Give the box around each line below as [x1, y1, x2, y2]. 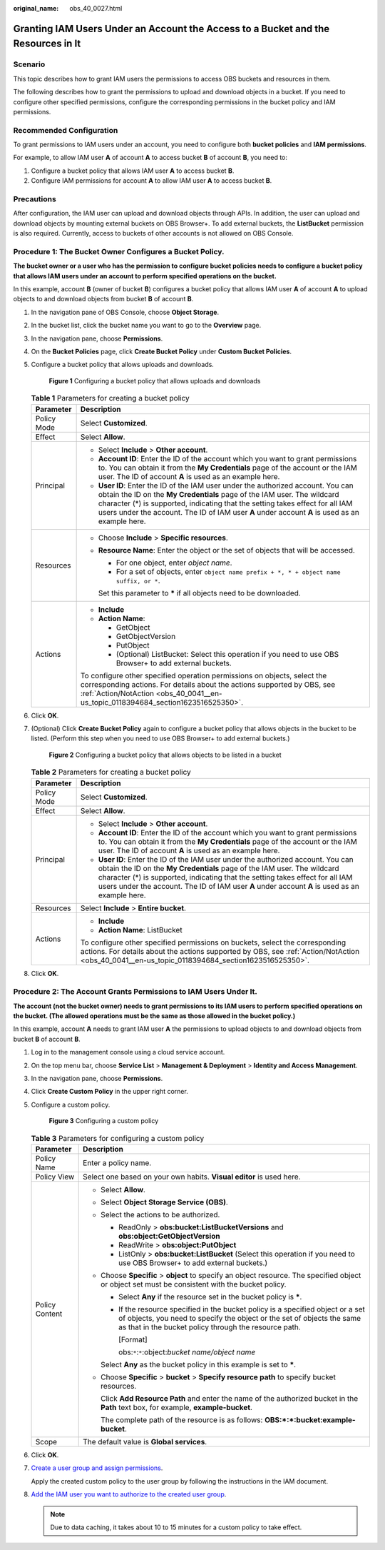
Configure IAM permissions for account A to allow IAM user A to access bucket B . [31, 176, 272, 185]
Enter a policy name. [83, 1157, 152, 1167]
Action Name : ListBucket [98, 925, 183, 935]
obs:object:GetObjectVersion [118, 1231, 220, 1241]
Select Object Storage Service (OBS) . [101, 1197, 228, 1207]
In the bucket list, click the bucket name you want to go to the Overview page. [31, 321, 262, 330]
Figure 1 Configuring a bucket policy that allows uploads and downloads [48, 376, 261, 385]
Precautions [13, 194, 56, 203]
